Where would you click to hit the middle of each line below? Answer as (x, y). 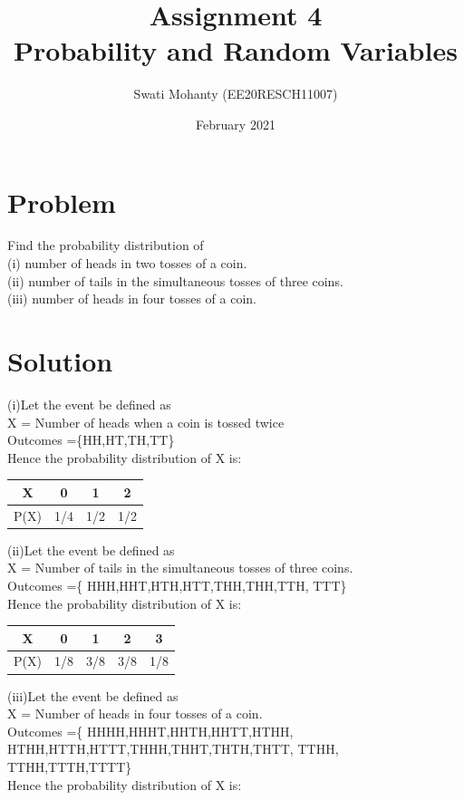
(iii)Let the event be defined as (93, 695)
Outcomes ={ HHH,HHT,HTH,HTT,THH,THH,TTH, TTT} (177, 585)
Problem (62, 202)
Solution (60, 361)
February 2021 (236, 124)
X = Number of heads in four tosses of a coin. (135, 713)
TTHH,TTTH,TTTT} (70, 766)
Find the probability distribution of (106, 245)
